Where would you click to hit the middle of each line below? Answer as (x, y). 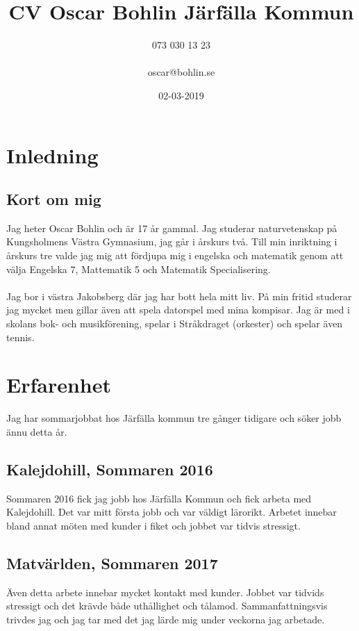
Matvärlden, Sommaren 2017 (112, 563)
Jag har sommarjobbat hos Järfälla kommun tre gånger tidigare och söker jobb (174, 418)
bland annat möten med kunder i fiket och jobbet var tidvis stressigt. (153, 525)
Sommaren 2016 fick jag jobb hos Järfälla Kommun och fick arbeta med (159, 498)
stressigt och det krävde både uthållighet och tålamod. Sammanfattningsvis (167, 606)
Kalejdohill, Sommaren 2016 (110, 469)
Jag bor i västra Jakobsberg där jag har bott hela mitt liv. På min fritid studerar (179, 296)
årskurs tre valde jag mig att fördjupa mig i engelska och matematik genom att (175, 255)
